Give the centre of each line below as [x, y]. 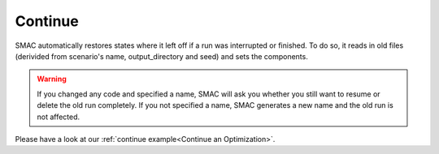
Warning [52, 79]
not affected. [59, 117]
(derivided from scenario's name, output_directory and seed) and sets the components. [161, 56]
